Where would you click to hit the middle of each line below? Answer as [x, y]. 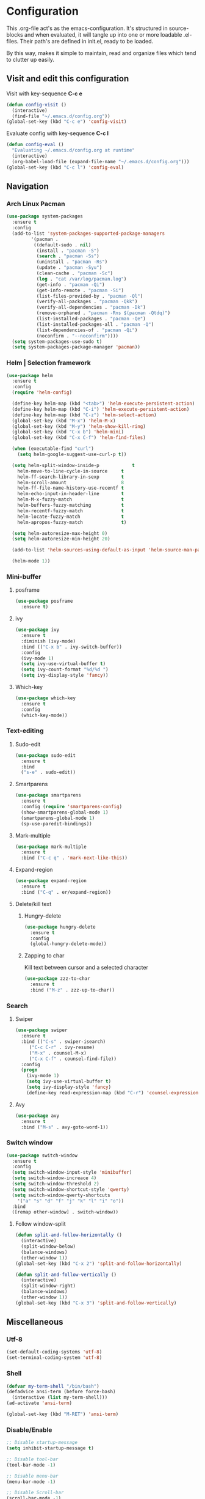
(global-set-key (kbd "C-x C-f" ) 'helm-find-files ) [79, 438]
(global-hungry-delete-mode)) [68, 944]
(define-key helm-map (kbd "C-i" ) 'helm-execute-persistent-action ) [101, 409]
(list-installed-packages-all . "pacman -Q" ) [95, 324]
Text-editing [25, 731]
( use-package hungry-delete [60, 927]
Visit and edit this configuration [68, 79]
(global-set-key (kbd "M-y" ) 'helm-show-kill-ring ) [79, 426]
